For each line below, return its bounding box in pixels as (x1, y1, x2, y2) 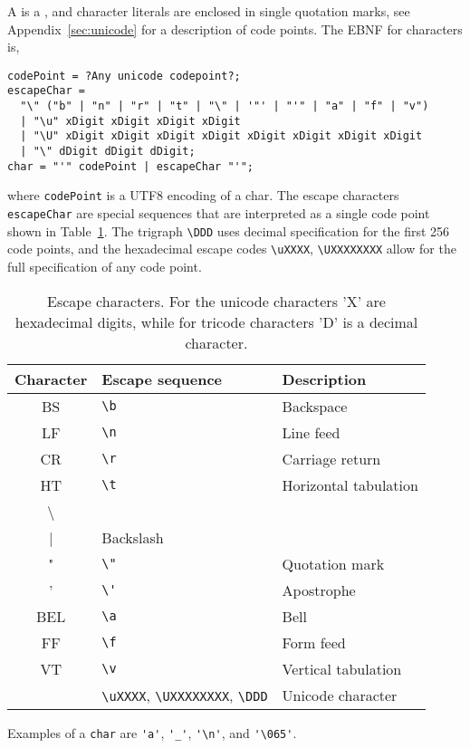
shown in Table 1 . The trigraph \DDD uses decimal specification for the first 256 (7, 221, 450, 240)
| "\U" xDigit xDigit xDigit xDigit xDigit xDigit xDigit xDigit (20, 129, 423, 143)
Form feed (282, 631, 346, 653)
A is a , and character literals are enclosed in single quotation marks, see (7, 2, 410, 20)
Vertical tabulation (282, 657, 402, 679)
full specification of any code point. (7, 257, 202, 275)
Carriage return (282, 447, 381, 469)
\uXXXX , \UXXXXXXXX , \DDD (101, 684, 268, 705)
